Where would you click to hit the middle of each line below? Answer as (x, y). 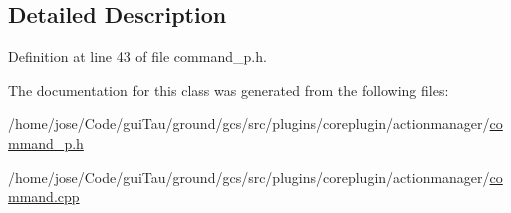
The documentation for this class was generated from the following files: (228, 89)
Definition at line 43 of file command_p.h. (137, 56)
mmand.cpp (44, 196)
